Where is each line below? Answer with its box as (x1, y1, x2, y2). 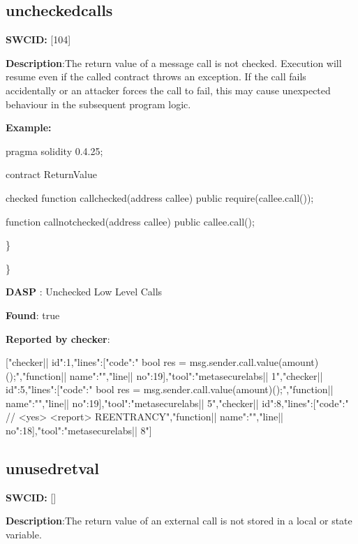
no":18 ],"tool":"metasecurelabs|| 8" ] (6, 423, 152, 438)
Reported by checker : (6, 331, 110, 346)
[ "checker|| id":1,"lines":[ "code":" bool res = (6, 355, 186, 369)
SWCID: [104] (6, 32, 71, 47)
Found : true (6, 307, 60, 322)
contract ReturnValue (6, 167, 97, 182)
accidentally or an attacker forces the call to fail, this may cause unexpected (6, 82, 331, 97)
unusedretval (6, 457, 99, 479)
